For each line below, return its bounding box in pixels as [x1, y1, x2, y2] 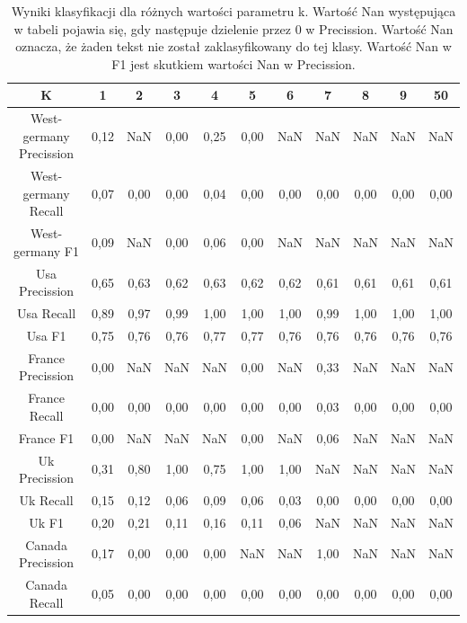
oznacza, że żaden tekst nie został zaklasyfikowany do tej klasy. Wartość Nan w [15, 37, 452, 56]
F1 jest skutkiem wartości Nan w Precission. [111, 54, 356, 73]
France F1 [18, 428, 75, 447]
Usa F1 [26, 326, 66, 344]
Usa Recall [16, 304, 76, 323]
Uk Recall [19, 491, 74, 509]
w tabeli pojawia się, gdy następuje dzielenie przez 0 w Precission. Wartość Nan [13, 19, 454, 38]
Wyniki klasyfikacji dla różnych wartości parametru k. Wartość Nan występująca [11, 2, 456, 20]
